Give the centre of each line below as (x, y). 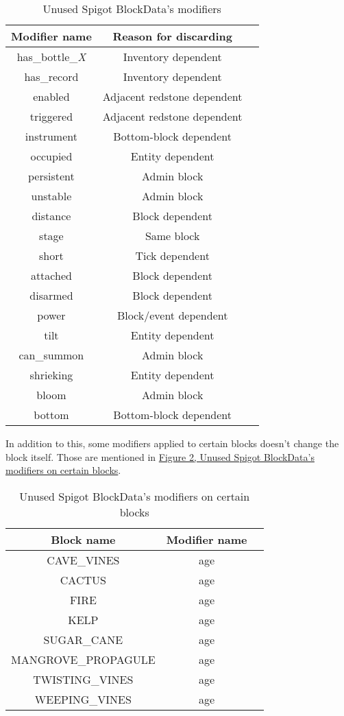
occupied (51, 156)
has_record (51, 76)
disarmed (51, 295)
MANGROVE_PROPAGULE (83, 659)
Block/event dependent (172, 315)
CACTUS (83, 580)
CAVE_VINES (83, 560)
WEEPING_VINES (83, 699)
